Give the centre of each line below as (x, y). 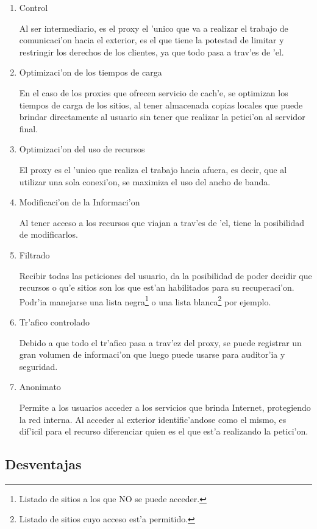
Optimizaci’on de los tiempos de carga (91, 72)
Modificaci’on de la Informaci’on (80, 202)
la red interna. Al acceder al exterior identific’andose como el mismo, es (153, 419)
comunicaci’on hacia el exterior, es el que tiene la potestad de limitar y (151, 40)
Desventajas (43, 464)
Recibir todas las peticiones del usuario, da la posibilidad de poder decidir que (166, 275)
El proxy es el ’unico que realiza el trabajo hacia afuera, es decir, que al (153, 169)
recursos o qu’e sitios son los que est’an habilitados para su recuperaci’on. (157, 287)
